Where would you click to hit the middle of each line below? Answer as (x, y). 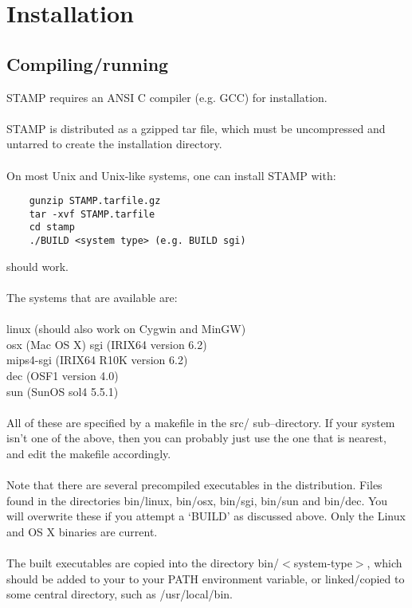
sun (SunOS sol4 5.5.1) (63, 391)
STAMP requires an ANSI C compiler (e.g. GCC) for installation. (167, 97)
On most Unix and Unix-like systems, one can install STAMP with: (171, 175)
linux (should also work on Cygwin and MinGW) (126, 329)
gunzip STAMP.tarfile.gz (95, 201)
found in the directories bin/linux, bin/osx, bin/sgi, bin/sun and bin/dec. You (197, 500)
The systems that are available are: (92, 297)
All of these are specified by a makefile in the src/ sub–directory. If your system (201, 422)
